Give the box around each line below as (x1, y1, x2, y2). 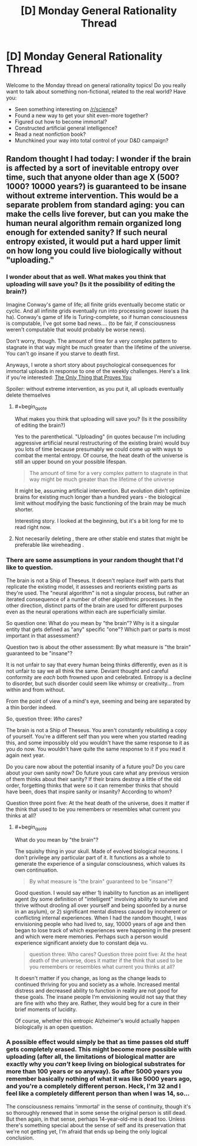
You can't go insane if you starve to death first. (6, 350, 120, 357)
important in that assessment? (6, 632, 79, 639)
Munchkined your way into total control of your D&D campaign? (14, 137, 169, 144)
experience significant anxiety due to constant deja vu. (14, 939, 148, 946)
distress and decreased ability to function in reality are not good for (14, 987, 178, 994)
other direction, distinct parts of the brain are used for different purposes (6, 602, 183, 609)
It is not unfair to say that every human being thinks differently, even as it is (6, 661, 188, 668)
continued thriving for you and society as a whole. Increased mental (14, 981, 180, 988)
